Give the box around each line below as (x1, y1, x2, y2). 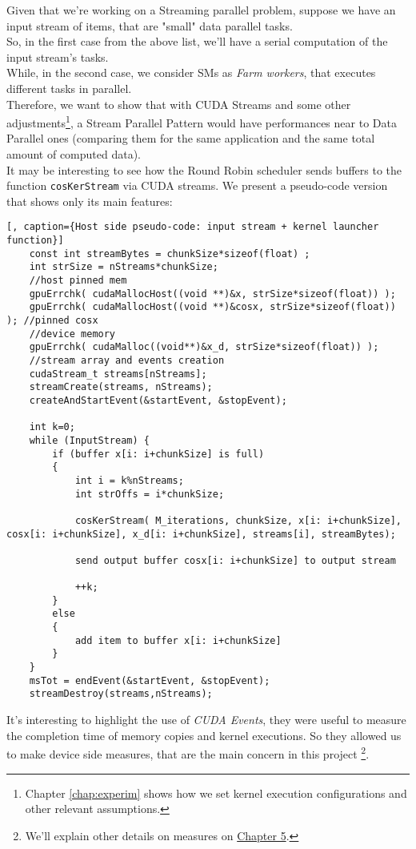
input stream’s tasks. (6, 48, 109, 65)
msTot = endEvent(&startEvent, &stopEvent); (29, 674, 270, 686)
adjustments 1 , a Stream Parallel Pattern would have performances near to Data (6, 112, 397, 131)
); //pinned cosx (6, 315, 98, 327)
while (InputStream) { (29, 434, 150, 446)
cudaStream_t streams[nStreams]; (29, 368, 207, 380)
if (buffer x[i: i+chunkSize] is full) (52, 448, 265, 460)
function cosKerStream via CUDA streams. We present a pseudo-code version (6, 177, 388, 194)
